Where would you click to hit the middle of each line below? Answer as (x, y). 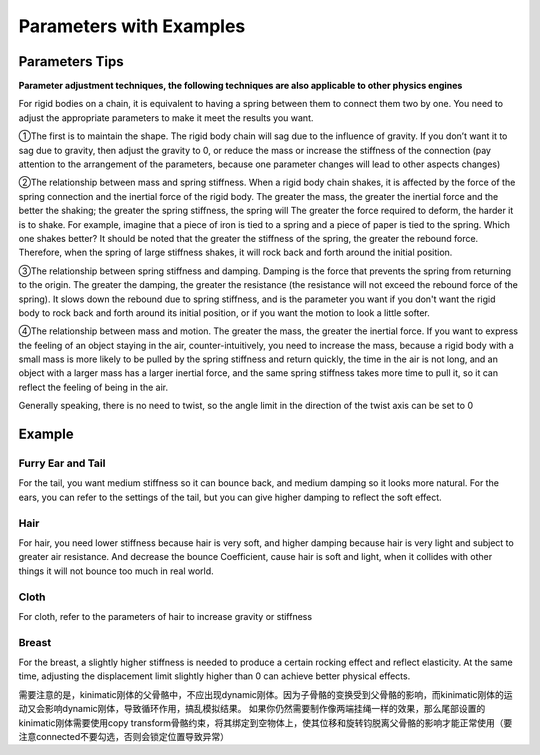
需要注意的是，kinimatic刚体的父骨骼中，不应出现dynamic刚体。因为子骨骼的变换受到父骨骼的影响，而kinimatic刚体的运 (265, 694)
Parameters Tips (71, 61)
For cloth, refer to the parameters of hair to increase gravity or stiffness (165, 616)
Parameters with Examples (132, 26)
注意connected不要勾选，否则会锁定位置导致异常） (124, 736)
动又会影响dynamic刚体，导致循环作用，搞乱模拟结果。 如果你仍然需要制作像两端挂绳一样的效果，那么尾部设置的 (252, 709)
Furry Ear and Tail (62, 463)
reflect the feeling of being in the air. (93, 387)
